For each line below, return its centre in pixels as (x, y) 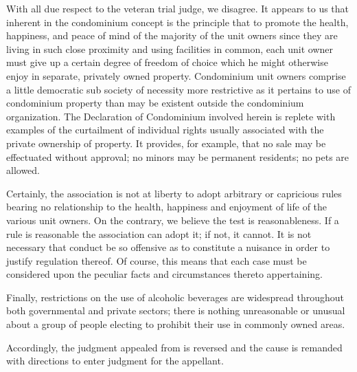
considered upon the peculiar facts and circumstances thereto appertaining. (164, 274)
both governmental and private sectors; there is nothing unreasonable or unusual (176, 310)
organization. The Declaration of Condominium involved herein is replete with (171, 116)
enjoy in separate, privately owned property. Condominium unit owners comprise (176, 75)
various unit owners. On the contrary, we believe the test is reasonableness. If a (173, 220)
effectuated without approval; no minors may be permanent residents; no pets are (178, 156)
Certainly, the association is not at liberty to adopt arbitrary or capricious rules (174, 193)
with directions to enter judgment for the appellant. (115, 361)
